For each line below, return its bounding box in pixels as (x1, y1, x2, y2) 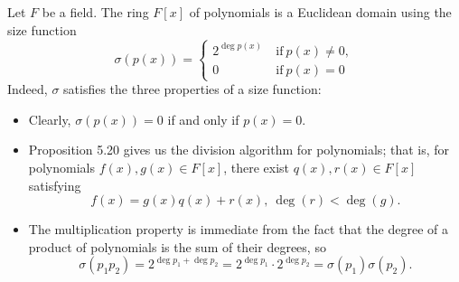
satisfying (28, 175, 81, 194)
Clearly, (28, 109, 71, 128)
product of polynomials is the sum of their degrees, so (28, 237, 326, 256)
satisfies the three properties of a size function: (63, 80, 322, 99)
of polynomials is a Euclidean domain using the (189, 3, 452, 21)
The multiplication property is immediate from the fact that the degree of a (28, 220, 448, 239)
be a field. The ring (42, 3, 149, 21)
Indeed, (7, 80, 48, 99)
